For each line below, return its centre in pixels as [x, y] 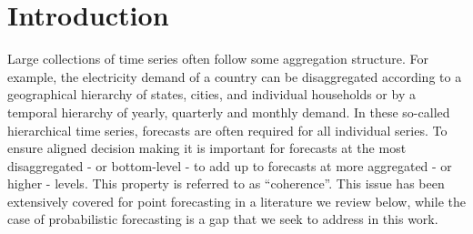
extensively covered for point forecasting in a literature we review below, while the [236, 201]
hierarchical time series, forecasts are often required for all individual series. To [227, 130]
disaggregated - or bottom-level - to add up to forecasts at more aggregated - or [230, 165]
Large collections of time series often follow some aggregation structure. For [218, 59]
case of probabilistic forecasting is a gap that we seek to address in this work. [223, 219]
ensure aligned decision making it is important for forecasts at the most [207, 148]
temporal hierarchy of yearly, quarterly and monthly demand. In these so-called [229, 112]
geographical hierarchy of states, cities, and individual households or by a [211, 94]
